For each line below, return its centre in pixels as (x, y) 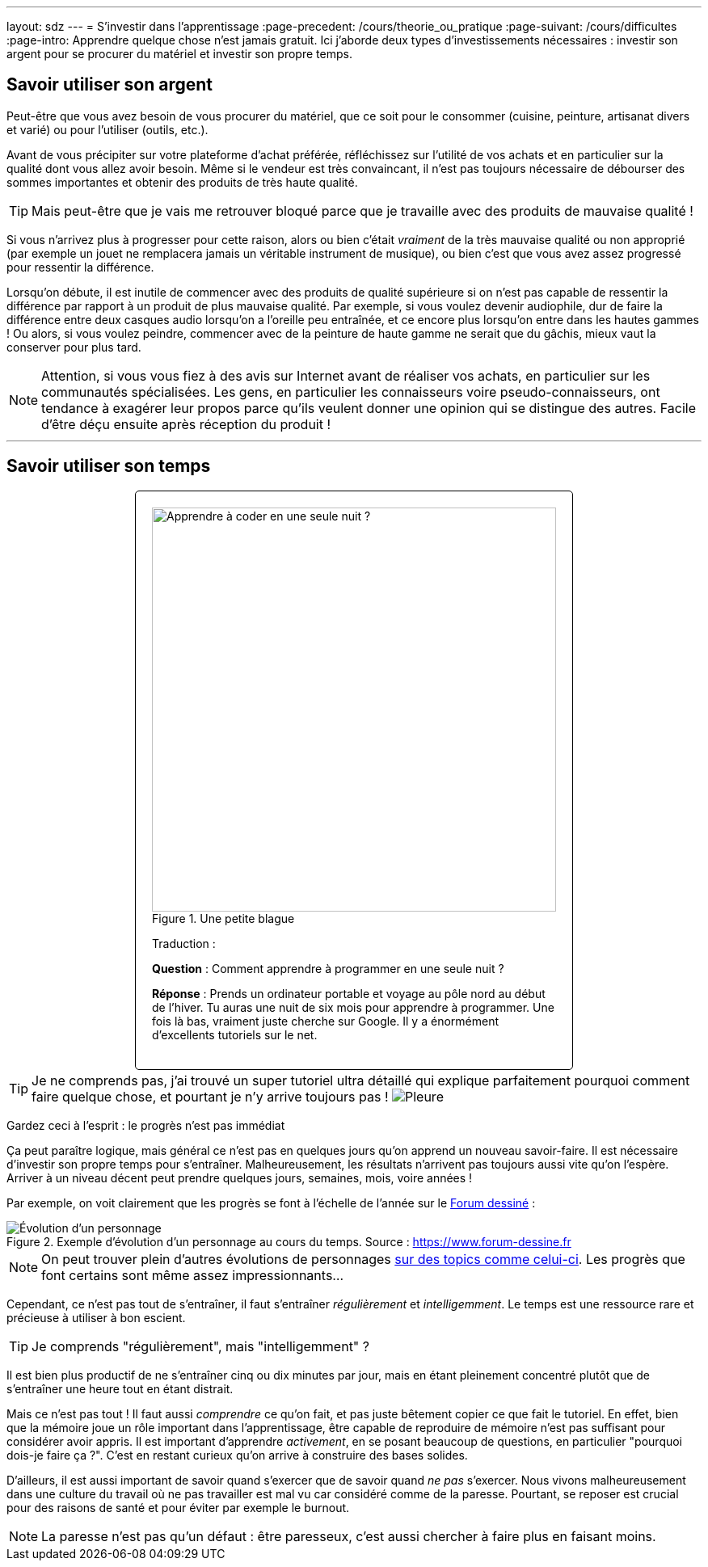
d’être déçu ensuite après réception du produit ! (186, 424)
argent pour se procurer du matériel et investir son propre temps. (179, 54)
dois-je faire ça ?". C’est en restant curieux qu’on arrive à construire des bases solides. (237, 1455)
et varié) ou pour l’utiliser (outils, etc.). (107, 129)
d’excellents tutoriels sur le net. (235, 1034)
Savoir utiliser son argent (110, 85)
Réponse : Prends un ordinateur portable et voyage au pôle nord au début (349, 993)
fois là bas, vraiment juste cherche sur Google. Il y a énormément (325, 1021)
